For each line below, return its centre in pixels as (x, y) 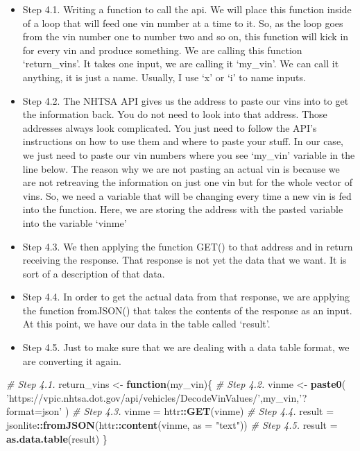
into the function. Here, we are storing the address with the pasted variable (183, 209)
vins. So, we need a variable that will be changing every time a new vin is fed (187, 195)
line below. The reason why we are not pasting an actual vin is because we (181, 168)
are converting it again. (72, 360)
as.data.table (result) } (57, 438)
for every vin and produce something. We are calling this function (162, 50)
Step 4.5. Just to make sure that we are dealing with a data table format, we (186, 347)
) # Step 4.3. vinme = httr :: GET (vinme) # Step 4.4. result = (199, 411)
